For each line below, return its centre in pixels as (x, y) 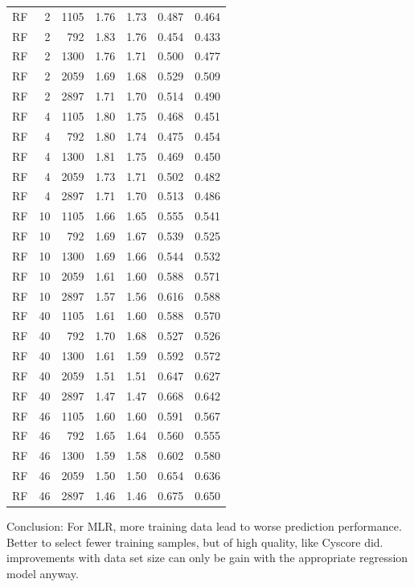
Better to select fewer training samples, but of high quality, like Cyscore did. (195, 542)
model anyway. (43, 573)
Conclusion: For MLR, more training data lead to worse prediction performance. (204, 526)
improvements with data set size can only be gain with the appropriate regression (207, 558)
